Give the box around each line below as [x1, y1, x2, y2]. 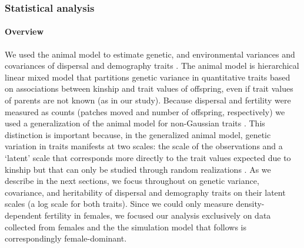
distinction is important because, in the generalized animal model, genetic [5, 128, 271, 140]
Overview [5, 25, 44, 38]
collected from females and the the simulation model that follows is [5, 220, 246, 233]
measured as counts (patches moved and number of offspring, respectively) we [5, 105, 285, 118]
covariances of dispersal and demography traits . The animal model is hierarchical [5, 59, 299, 72]
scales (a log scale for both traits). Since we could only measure [5, 197, 233, 210]
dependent [5, 209, 42, 221]
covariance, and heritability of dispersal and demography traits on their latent [5, 186, 286, 198]
